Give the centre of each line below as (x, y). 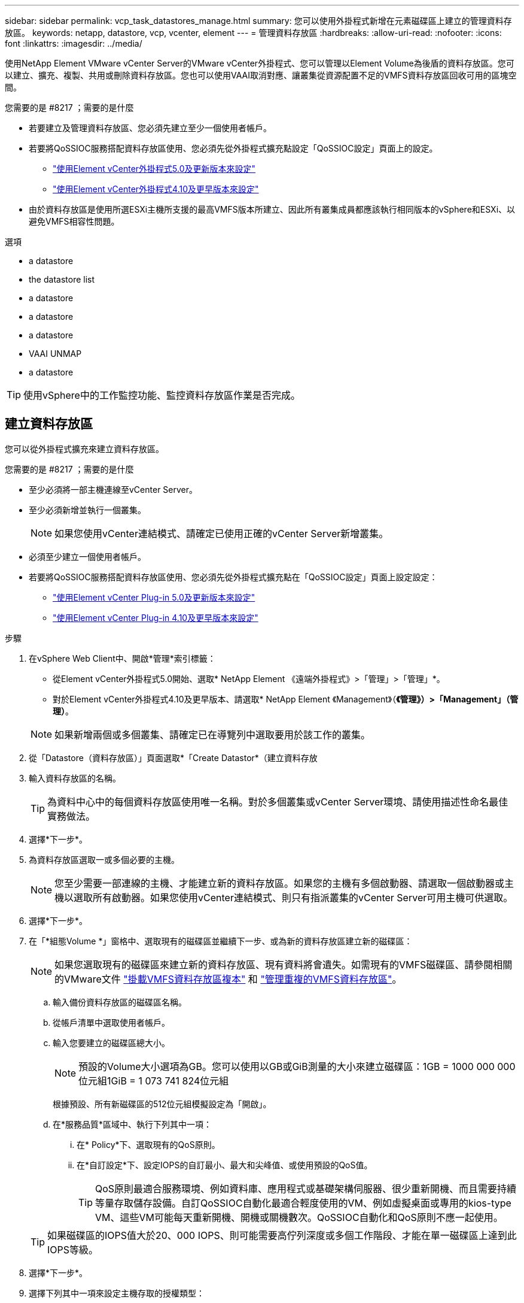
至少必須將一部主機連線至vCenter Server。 (113, 489)
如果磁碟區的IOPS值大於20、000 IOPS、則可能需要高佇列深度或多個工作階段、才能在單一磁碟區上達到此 (282, 1235)
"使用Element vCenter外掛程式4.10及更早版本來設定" (156, 189)
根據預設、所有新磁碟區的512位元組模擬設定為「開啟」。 (162, 1104)
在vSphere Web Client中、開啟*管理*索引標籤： (122, 658)
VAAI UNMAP (55, 354)
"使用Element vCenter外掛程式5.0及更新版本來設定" (154, 169)
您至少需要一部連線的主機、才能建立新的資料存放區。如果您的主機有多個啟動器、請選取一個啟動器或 (280, 883)
